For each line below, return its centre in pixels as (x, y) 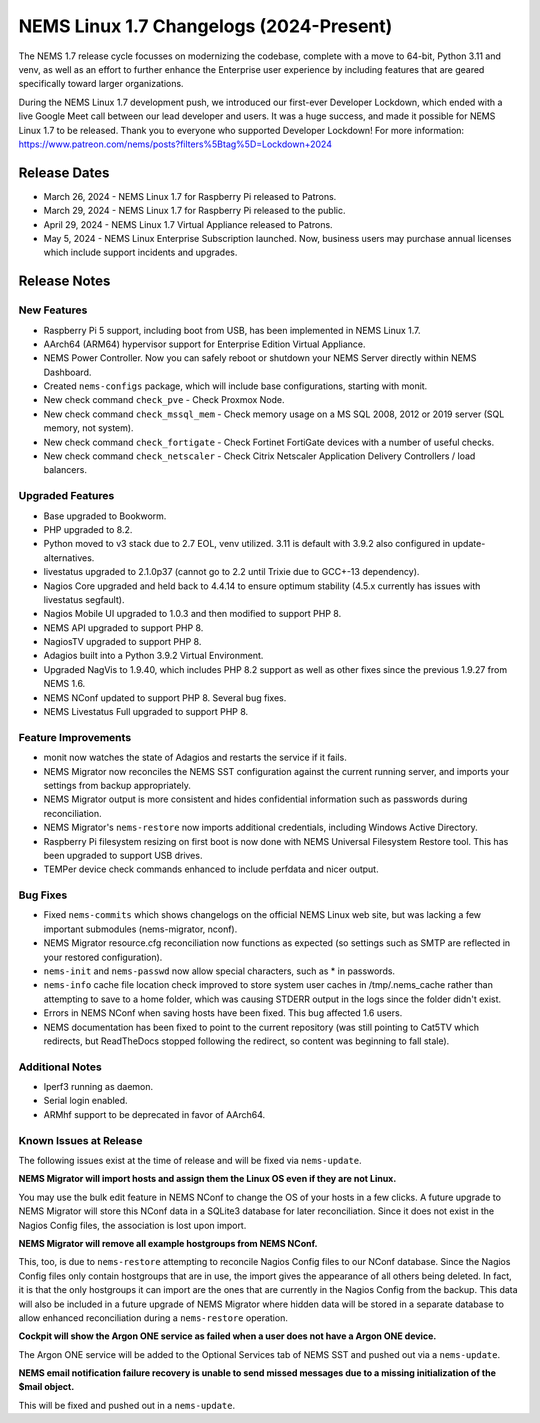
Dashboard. (67, 372)
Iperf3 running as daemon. (98, 1087)
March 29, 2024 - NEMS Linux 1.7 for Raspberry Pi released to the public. (194, 211)
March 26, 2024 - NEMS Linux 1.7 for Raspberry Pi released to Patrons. (190, 196)
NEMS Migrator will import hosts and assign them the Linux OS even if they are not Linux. (207, 1179)
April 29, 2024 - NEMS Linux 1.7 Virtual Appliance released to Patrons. (188, 224)
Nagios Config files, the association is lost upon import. (132, 1225)
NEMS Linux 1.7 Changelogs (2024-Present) (205, 26)
